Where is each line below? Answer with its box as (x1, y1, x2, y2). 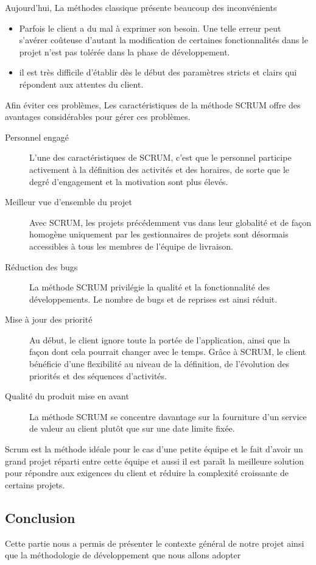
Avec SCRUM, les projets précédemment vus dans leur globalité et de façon (29, 216, 311, 228)
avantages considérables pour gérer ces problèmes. (5, 110, 191, 123)
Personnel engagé (5, 130, 69, 143)
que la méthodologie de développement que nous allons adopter (5, 549, 241, 561)
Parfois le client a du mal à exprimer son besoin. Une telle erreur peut (19, 21, 281, 34)
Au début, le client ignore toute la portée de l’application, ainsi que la (29, 333, 290, 346)
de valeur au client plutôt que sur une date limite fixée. (29, 422, 235, 435)
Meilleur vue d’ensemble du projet (5, 195, 133, 208)
